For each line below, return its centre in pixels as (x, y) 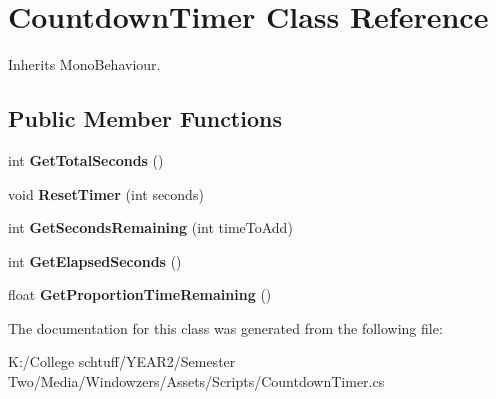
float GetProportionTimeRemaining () (140, 294)
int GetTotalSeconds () (86, 159)
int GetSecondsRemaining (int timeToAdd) (150, 227)
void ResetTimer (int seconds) (106, 193)
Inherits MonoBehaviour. (84, 64)
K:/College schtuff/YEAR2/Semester (122, 361)
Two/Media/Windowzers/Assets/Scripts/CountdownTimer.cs (196, 381)
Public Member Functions (145, 118)
